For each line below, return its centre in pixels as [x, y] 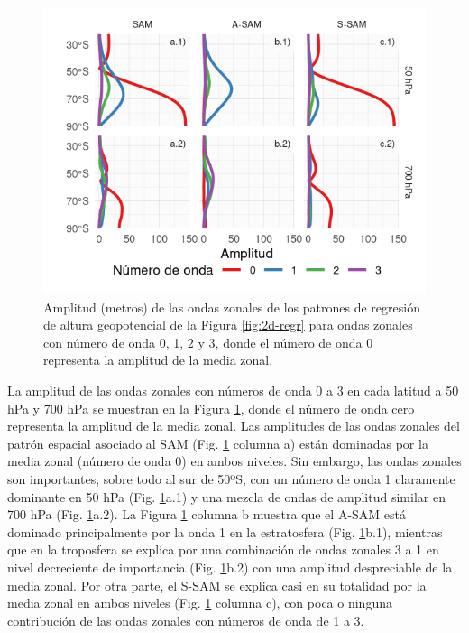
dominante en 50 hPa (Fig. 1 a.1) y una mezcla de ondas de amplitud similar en [226, 496]
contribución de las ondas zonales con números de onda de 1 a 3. [186, 620]
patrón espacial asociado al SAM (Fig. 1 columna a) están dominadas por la [218, 443]
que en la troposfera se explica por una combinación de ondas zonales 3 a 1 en [223, 549]
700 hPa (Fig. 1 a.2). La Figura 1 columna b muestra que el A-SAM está [207, 514]
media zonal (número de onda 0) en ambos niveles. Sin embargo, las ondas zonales [234, 461]
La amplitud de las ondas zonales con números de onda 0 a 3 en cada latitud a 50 [233, 390]
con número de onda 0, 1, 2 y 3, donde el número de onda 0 [208, 342]
